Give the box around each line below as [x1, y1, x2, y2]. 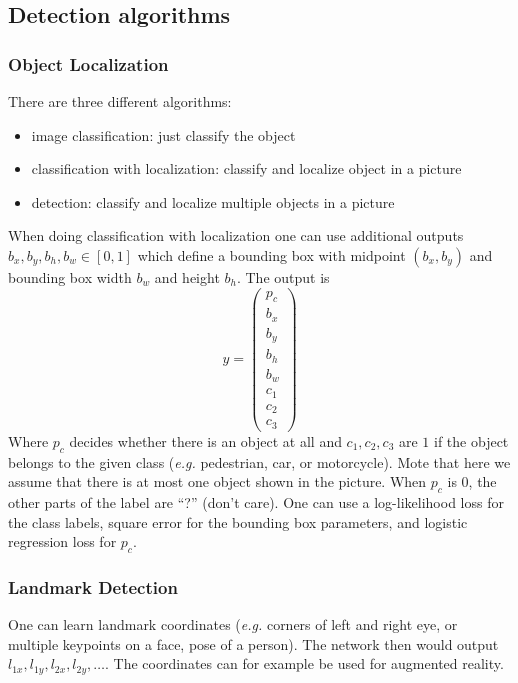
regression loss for [8, 531, 117, 552]
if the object [434, 430, 509, 451]
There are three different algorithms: [8, 91, 232, 111]
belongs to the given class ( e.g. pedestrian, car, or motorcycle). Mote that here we [8, 451, 511, 472]
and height [154, 266, 220, 287]
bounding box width [8, 266, 132, 287]
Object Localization [8, 51, 169, 76]
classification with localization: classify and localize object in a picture [31, 158, 462, 179]
